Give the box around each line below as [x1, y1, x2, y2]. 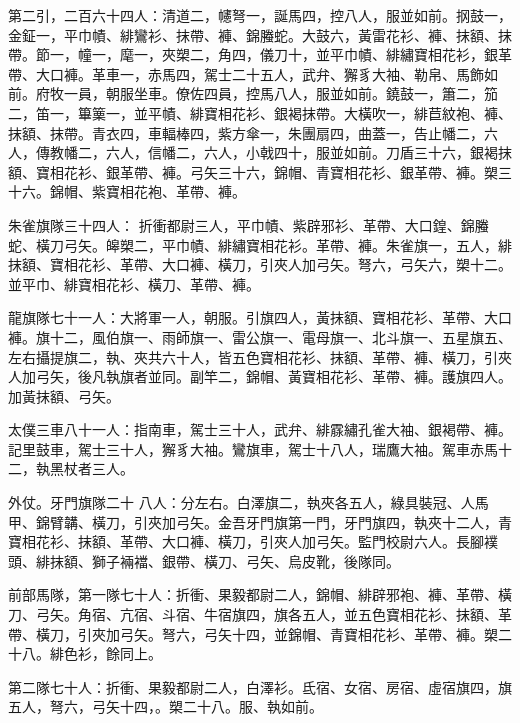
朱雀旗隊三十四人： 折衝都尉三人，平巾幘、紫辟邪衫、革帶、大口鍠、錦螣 [8, 214, 489, 235]
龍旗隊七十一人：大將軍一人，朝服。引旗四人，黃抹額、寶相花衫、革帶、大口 [8, 307, 512, 328]
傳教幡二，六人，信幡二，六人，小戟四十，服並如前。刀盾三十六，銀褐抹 [35, 142, 512, 163]
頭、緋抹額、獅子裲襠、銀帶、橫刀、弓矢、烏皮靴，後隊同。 [8, 550, 400, 571]
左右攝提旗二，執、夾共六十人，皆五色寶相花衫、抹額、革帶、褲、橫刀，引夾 [8, 346, 512, 367]
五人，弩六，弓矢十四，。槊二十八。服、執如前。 [8, 696, 323, 717]
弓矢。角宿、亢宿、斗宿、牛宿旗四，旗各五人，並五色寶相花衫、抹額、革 [35, 604, 512, 625]
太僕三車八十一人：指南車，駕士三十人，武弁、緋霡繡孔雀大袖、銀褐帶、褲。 [8, 419, 512, 440]
